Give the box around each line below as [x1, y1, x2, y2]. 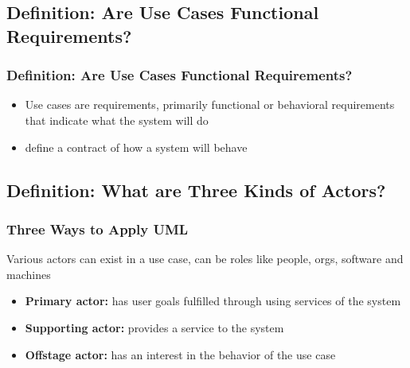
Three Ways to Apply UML [6, 219, 189, 238]
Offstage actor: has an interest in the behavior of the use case [25, 346, 336, 362]
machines [6, 265, 51, 282]
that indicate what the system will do [25, 111, 209, 128]
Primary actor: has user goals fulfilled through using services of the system [25, 292, 401, 309]
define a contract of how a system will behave [25, 138, 248, 155]
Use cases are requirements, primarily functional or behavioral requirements [25, 96, 395, 113]
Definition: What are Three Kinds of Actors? [6, 177, 386, 202]
